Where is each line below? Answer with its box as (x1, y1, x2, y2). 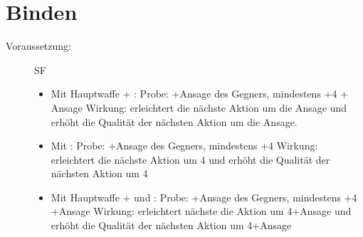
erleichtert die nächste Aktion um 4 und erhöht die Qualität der (51, 152, 330, 167)
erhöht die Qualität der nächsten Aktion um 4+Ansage (51, 218, 292, 233)
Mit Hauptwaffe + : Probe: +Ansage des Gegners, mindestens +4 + (51, 86, 349, 101)
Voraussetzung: (6, 38, 71, 53)
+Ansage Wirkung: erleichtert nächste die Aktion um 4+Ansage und (51, 204, 352, 218)
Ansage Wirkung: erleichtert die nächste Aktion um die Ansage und (51, 100, 347, 115)
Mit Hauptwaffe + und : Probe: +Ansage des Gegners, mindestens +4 (51, 189, 357, 204)
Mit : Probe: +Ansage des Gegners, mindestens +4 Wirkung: (51, 138, 318, 153)
